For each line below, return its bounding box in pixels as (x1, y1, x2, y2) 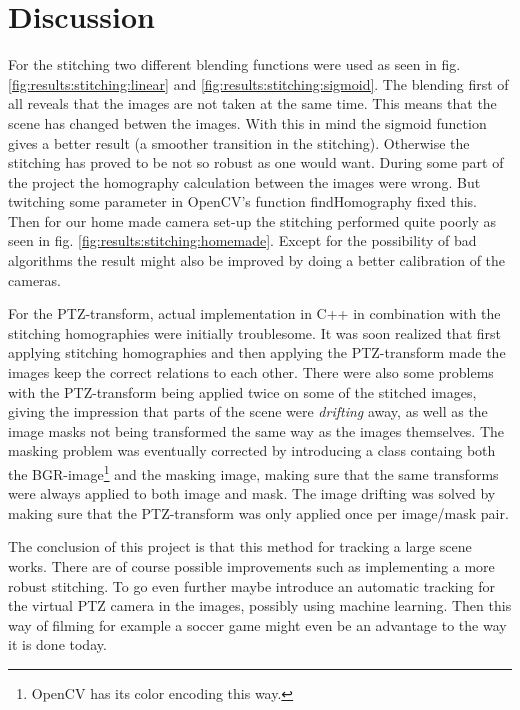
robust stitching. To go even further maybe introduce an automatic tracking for (8, 575, 495, 596)
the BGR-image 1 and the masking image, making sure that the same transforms (8, 461, 499, 484)
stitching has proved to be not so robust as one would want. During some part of (8, 152, 504, 173)
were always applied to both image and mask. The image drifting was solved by (8, 483, 496, 504)
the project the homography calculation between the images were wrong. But (8, 171, 481, 192)
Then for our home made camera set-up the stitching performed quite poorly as (8, 210, 497, 231)
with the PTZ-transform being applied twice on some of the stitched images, (8, 381, 477, 402)
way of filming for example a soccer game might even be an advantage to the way (8, 614, 507, 635)
